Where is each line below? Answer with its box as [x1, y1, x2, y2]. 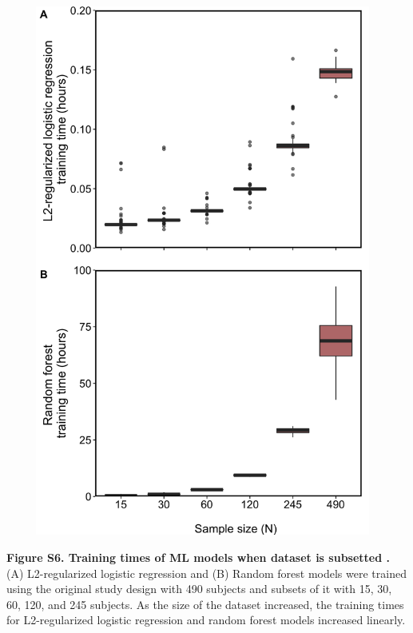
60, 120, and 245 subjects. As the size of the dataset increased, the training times [6, 595, 404, 612]
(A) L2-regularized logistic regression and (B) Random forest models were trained [6, 564, 407, 581]
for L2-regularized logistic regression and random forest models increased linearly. [6, 611, 406, 628]
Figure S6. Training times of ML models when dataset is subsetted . [6, 549, 390, 565]
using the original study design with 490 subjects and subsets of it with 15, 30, [6, 580, 392, 597]
